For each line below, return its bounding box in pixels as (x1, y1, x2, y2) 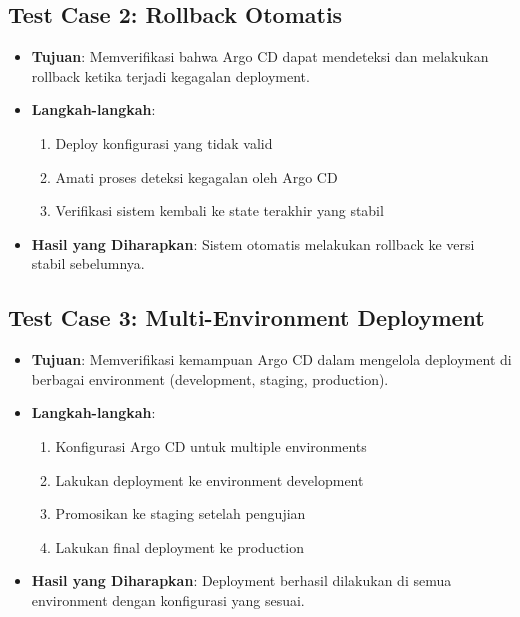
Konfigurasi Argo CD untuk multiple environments (55, 435, 367, 456)
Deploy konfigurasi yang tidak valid (55, 132, 273, 153)
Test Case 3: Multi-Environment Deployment (8, 302, 485, 333)
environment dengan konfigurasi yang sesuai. (31, 589, 305, 610)
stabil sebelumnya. (31, 253, 145, 274)
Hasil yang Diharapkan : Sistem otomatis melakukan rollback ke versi (31, 233, 475, 254)
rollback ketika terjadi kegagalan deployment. (31, 65, 310, 86)
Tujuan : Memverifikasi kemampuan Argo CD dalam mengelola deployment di (31, 349, 512, 370)
